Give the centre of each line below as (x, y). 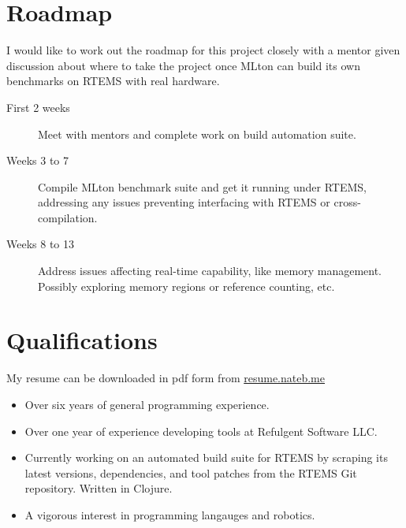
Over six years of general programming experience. (147, 404)
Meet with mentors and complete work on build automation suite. (197, 134)
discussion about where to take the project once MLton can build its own (183, 65)
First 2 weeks (38, 107)
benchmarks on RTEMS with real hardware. (113, 81)
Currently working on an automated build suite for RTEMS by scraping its (206, 457)
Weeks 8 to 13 (41, 244)
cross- (347, 202)
